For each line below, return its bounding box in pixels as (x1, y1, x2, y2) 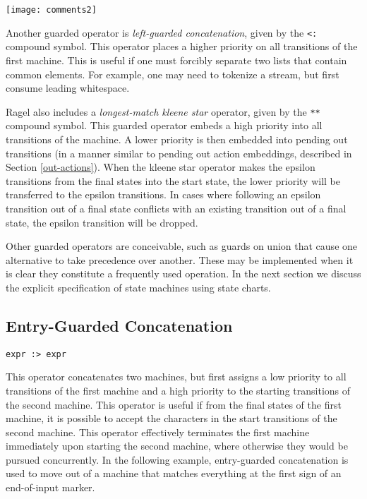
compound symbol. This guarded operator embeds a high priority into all (6, 118, 323, 133)
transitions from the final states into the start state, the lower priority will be (6, 173, 340, 188)
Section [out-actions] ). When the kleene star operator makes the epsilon (6, 160, 315, 174)
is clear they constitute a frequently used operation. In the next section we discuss (6, 266, 361, 281)
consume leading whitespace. (6, 80, 130, 95)
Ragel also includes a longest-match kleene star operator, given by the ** (6, 104, 320, 119)
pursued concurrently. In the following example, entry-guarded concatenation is (6, 452, 349, 467)
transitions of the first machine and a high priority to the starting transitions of (6, 383, 351, 397)
